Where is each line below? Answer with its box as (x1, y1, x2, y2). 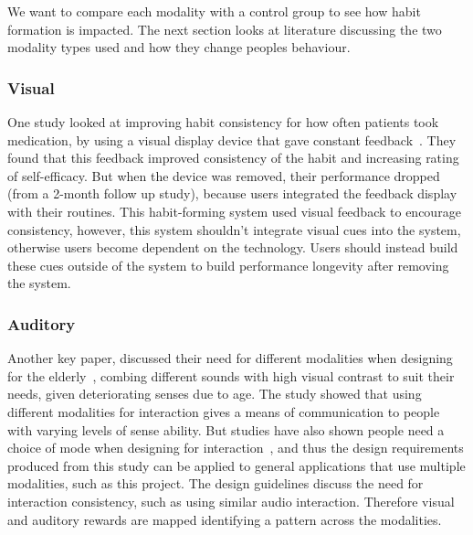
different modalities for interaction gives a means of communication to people (7, 401, 440, 421)
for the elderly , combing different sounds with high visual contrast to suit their (7, 366, 455, 385)
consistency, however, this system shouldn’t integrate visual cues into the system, (7, 219, 461, 239)
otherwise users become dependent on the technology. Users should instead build (7, 238, 458, 257)
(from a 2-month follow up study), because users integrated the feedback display (7, 184, 457, 203)
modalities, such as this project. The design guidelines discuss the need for (7, 474, 424, 493)
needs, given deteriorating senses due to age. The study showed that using (7, 384, 422, 403)
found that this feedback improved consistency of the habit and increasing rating (7, 148, 459, 167)
